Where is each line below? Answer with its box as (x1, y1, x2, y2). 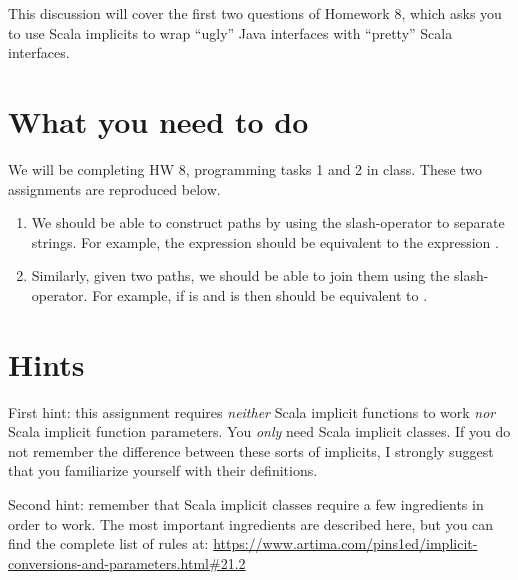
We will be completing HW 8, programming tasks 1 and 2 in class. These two (8, 158, 483, 179)
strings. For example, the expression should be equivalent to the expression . (31, 231, 499, 252)
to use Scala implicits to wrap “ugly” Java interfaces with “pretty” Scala (8, 22, 453, 43)
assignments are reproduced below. (8, 178, 221, 199)
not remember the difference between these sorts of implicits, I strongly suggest (8, 440, 494, 461)
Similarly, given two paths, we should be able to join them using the (31, 265, 450, 286)
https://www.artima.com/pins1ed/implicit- (213, 533, 478, 554)
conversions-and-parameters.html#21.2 (8, 552, 246, 573)
